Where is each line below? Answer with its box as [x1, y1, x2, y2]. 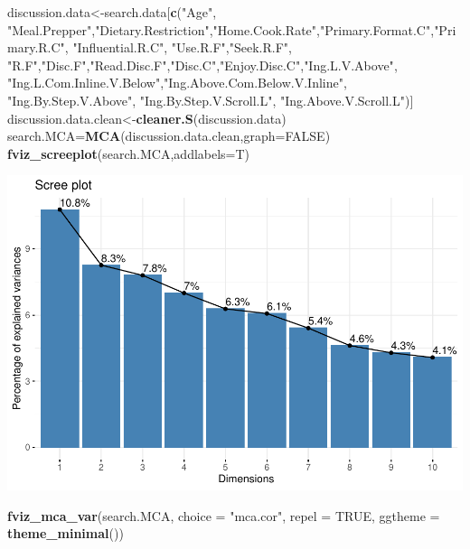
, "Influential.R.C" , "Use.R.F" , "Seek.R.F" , [64, 38, 292, 57]
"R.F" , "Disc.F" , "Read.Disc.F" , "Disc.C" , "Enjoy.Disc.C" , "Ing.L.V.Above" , [7, 55, 398, 74]
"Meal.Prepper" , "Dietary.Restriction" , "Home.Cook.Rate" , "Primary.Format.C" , [7, 20, 435, 39]
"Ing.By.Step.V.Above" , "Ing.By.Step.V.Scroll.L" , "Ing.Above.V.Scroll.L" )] [7, 90, 414, 109]
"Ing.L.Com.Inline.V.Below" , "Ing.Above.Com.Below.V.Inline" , [7, 73, 347, 92]
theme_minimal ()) [7, 524, 124, 543]
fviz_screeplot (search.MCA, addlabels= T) [7, 144, 250, 163]
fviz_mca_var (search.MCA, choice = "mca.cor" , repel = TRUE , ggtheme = [7, 506, 440, 525]
